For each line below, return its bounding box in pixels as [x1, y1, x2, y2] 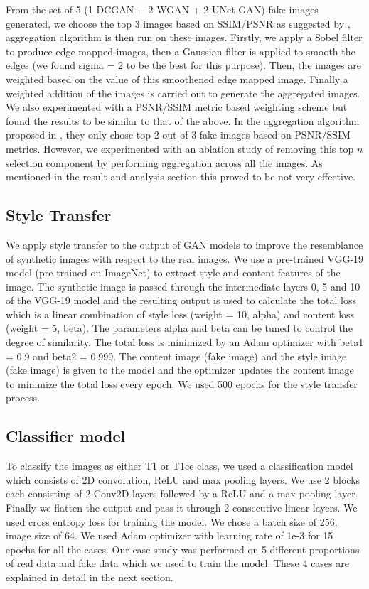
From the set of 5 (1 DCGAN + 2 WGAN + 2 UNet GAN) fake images [6, 2, 319, 16]
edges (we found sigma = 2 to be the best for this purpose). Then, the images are [6, 58, 361, 72]
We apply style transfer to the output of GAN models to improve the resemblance [6, 237, 363, 252]
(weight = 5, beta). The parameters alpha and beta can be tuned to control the [6, 320, 353, 335]
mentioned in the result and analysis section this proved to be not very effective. [6, 169, 356, 184]
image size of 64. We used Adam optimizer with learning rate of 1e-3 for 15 [6, 528, 333, 543]
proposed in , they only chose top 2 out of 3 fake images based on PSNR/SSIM [6, 127, 351, 142]
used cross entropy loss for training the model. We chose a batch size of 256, [6, 514, 338, 529]
